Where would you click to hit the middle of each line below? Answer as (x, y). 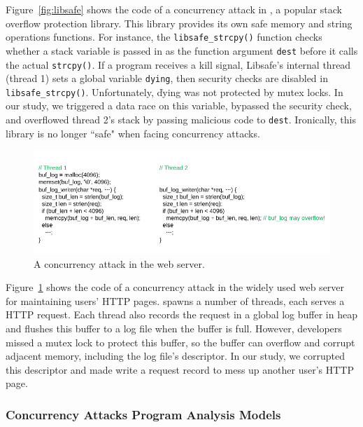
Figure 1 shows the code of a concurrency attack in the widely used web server (175, 287)
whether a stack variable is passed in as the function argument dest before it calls (182, 50)
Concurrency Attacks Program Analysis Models (143, 414)
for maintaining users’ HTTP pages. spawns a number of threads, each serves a (175, 300)
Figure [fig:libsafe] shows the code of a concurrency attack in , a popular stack (174, 9)
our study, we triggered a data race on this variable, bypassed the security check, (179, 106)
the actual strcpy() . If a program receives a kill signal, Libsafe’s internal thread (178, 64)
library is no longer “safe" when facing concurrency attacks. (133, 133)
